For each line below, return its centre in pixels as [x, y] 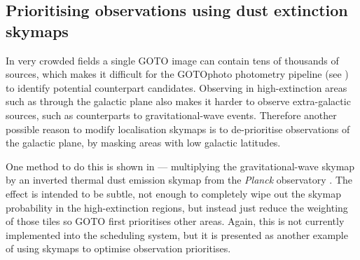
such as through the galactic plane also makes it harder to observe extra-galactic [178, 101]
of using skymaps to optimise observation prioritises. [118, 248]
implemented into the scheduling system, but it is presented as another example [177, 234]
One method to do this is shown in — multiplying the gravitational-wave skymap [180, 166]
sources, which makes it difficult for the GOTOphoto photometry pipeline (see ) [177, 74]
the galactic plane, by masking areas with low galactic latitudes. [143, 143]
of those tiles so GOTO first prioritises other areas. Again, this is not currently [175, 221]
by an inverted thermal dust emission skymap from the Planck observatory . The [179, 180]
